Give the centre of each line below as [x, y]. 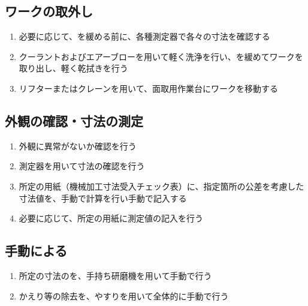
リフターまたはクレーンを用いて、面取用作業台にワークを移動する [148, 88]
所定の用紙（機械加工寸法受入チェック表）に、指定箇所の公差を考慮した [161, 186]
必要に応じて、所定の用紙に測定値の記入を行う [111, 218]
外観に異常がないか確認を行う [78, 145]
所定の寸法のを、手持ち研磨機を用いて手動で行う [115, 275]
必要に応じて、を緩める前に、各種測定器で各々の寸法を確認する [144, 36]
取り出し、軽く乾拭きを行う [73, 68]
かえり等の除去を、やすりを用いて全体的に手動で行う [124, 295]
